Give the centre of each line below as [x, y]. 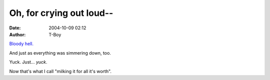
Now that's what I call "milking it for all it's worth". [60, 71]
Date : [15, 28]
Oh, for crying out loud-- [61, 13]
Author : [17, 34]
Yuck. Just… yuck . [28, 62]
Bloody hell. [21, 44]
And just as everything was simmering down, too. [60, 53]
